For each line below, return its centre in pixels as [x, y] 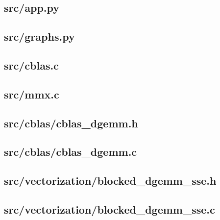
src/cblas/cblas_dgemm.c [71, 152]
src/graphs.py [39, 37]
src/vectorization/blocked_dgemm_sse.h [110, 181]
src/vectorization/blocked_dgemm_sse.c [110, 209]
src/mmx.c [32, 94]
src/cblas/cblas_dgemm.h [71, 123]
